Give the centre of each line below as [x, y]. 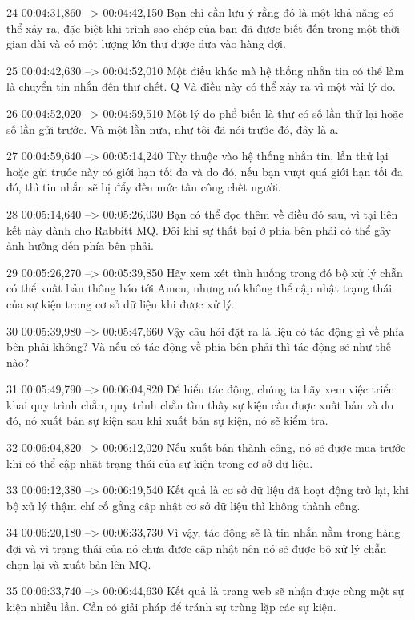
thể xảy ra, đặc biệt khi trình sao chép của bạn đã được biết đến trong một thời [203, 28]
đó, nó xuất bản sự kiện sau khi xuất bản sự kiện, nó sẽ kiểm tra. [167, 420]
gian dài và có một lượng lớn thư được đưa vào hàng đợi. [146, 44]
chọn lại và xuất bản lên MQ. [79, 564]
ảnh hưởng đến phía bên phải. [81, 246]
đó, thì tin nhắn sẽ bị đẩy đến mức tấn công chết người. [144, 187]
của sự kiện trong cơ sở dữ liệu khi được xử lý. [121, 303]
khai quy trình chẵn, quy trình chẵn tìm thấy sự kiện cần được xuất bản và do [200, 404]
